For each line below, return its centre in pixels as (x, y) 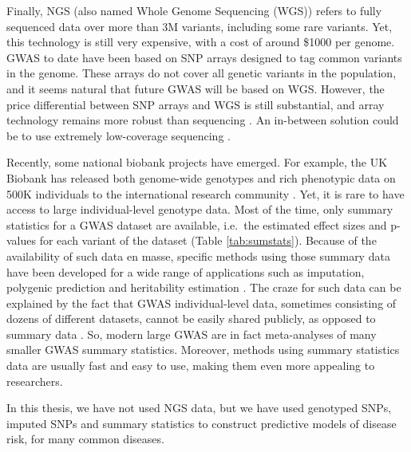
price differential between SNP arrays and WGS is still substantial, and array (196, 104)
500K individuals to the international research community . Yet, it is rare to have (205, 193)
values (22, 240)
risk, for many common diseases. (85, 439)
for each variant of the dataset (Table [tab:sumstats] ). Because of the (208, 240)
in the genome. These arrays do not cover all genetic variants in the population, (202, 73)
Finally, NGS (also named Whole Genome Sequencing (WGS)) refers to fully (194, 10)
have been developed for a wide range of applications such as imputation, (186, 271)
